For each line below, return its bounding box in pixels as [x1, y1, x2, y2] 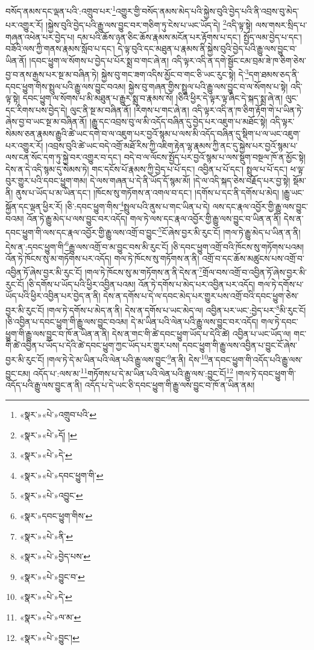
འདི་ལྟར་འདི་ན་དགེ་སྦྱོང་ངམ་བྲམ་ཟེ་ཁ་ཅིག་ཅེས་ [171, 54, 306, 66]
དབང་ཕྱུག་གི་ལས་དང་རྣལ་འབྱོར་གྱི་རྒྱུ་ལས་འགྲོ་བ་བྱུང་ [5, 226, 159, 238]
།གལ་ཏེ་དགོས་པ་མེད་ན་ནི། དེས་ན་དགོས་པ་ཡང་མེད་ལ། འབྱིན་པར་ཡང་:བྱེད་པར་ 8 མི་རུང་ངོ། [46, 301, 306, 316]
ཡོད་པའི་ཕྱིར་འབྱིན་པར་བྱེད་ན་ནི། [5, 289, 101, 302]
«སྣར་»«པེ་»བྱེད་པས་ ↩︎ [19, 550, 91, 563]
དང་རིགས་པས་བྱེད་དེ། [5, 103, 68, 116]
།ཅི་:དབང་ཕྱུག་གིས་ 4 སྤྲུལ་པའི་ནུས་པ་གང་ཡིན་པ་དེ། [65, 198, 210, 213]
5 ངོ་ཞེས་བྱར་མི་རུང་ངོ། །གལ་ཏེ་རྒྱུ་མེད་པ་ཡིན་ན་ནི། [158, 224, 301, 238]
